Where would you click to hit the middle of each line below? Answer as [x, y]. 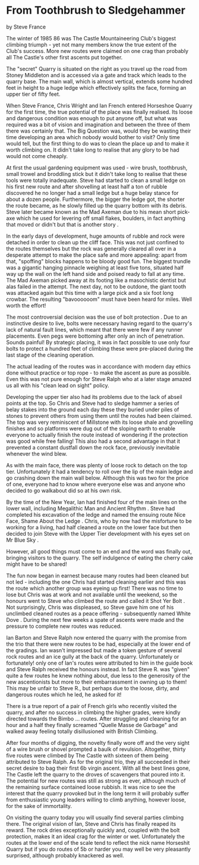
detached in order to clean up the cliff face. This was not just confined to [95, 242]
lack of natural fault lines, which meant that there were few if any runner [94, 329]
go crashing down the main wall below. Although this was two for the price [97, 478]
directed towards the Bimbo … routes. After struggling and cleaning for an [97, 718]
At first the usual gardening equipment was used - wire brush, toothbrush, [97, 168]
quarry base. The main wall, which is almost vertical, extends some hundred [99, 81]
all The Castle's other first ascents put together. [64, 57]
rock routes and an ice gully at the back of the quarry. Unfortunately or [93, 656]
